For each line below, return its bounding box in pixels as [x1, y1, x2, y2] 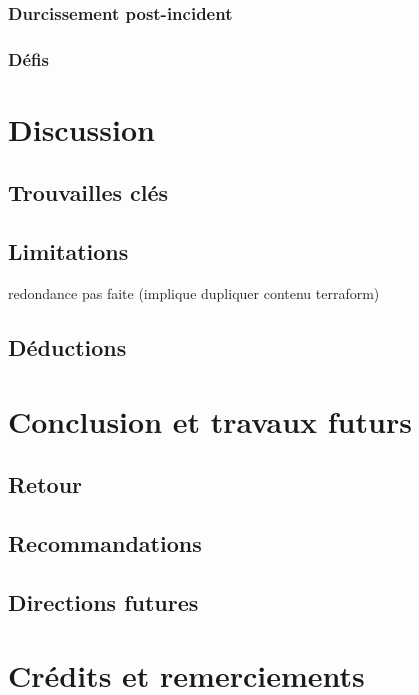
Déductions [8, 332, 127, 363]
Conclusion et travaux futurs [8, 400, 412, 441]
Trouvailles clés [8, 177, 169, 208]
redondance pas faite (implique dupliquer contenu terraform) [8, 283, 380, 304]
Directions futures [8, 586, 199, 617]
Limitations [8, 236, 129, 267]
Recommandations [8, 527, 202, 558]
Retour [8, 469, 83, 500]
